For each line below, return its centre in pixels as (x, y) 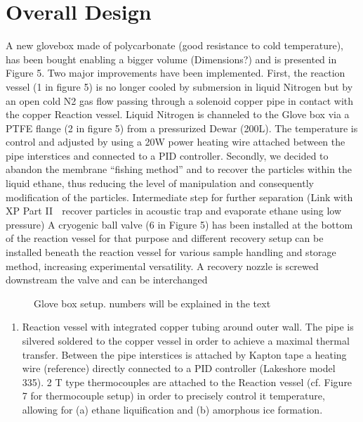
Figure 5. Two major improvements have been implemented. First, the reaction (176, 73)
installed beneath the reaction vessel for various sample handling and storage (171, 252)
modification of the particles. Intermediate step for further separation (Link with (179, 197)
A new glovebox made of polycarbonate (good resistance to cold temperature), (174, 45)
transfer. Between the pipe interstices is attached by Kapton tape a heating (184, 354)
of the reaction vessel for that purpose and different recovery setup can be (165, 238)
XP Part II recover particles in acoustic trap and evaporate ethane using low (174, 211)
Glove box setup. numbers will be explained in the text (152, 303)
